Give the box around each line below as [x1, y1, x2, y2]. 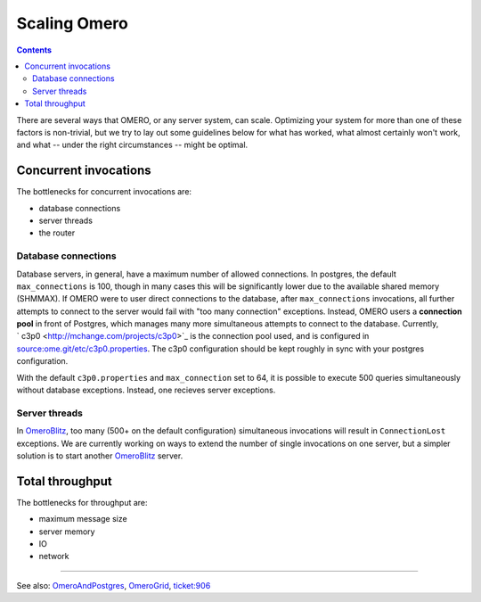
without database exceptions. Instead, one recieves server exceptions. [16, 384, 276, 396]
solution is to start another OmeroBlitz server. [16, 450, 183, 461]
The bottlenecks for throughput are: [16, 497, 148, 507]
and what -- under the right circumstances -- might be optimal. [16, 139, 249, 151]
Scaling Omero [16, 13, 128, 33]
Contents [16, 45, 53, 55]
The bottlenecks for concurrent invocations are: [16, 186, 192, 197]
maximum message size [38, 514, 128, 524]
